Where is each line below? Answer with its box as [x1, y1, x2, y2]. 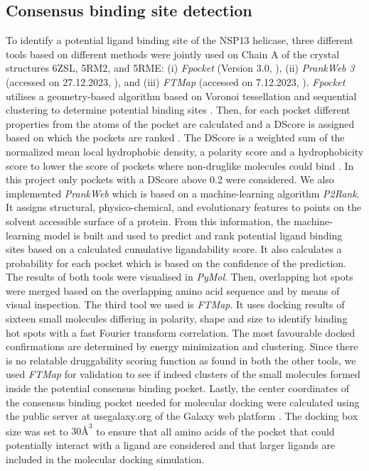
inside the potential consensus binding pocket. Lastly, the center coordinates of [6, 381, 349, 396]
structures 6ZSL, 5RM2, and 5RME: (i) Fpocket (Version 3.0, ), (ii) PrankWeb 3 [6, 60, 355, 75]
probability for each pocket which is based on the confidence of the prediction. [6, 255, 347, 270]
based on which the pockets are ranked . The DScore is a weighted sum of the [6, 130, 345, 145]
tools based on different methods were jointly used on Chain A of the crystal [6, 46, 340, 61]
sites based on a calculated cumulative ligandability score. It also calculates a [6, 242, 342, 256]
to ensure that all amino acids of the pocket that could [96, 423, 335, 438]
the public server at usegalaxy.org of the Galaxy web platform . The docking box [6, 408, 358, 423]
